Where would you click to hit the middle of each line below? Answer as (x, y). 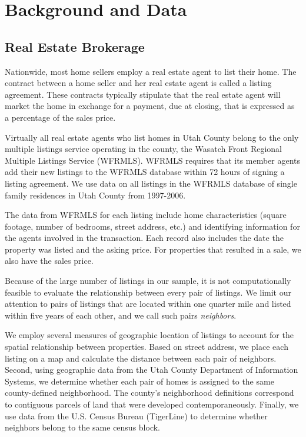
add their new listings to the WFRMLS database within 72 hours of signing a (145, 172)
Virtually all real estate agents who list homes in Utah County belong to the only (152, 137)
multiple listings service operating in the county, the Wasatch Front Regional (144, 149)
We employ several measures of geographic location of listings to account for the (149, 335)
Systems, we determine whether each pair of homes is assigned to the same (139, 381)
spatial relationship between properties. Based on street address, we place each (147, 347)
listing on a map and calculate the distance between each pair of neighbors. (141, 358)
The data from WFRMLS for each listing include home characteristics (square (146, 215)
